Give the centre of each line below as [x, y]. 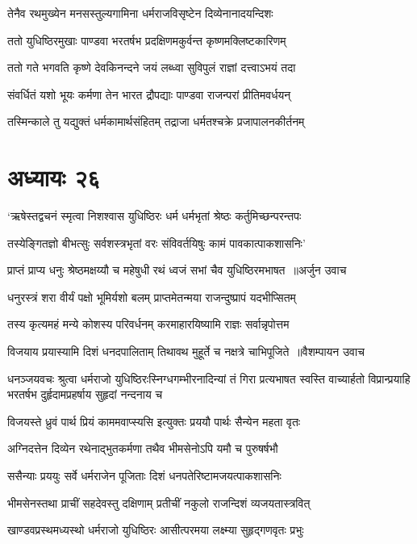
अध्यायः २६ [54, 177]
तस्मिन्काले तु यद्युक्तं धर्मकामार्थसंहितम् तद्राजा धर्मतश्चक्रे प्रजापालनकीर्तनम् [156, 121]
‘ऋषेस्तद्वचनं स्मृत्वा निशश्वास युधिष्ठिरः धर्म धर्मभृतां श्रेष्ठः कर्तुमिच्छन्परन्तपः [154, 216]
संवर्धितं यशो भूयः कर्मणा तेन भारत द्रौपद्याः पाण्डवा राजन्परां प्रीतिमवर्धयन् [149, 94]
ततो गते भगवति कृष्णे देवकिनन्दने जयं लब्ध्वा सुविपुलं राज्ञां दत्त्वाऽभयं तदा [152, 67]
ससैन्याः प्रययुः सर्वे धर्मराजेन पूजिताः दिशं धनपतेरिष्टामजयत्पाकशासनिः [144, 476]
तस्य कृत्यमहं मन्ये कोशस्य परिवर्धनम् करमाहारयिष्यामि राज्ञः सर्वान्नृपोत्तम [148, 324]
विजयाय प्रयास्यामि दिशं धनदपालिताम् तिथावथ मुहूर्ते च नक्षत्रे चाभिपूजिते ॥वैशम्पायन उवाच [186, 352]
